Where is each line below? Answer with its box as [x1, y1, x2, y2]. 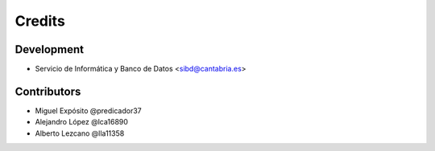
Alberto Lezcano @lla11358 [35, 129, 125, 138]
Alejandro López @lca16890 [35, 117, 129, 127]
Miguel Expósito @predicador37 [35, 105, 143, 116]
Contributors [14, 84, 81, 98]
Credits [14, 12, 66, 30]
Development [14, 43, 85, 56]
